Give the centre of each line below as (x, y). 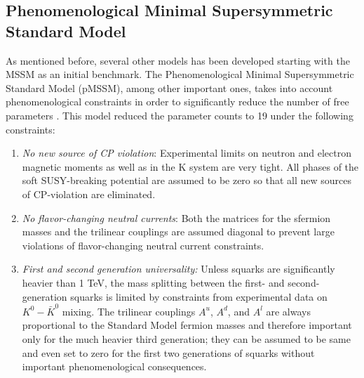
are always (288, 311)
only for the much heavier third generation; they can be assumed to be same (186, 339)
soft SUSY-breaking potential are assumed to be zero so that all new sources (187, 180)
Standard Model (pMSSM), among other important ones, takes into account (169, 87)
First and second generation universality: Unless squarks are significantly (178, 269)
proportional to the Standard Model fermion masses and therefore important (187, 325)
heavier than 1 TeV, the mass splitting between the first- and (153, 282)
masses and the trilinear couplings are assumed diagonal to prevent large (178, 232)
